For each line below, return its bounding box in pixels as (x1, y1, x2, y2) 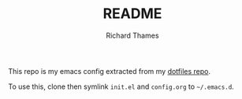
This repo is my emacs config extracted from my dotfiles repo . (8, 66, 211, 75)
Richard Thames (106, 31, 159, 40)
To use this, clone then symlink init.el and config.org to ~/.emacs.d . (8, 82, 234, 91)
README (102, 5, 162, 23)
